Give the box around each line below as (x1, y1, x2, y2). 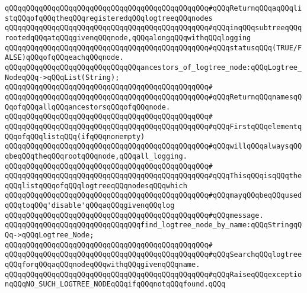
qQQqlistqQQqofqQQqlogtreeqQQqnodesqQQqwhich (5, 181, 187, 190)
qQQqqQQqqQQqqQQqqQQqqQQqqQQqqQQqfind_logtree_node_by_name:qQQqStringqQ (5, 221, 302, 230)
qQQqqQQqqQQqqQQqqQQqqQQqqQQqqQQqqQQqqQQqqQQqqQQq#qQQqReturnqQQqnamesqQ (5, 92, 302, 101)
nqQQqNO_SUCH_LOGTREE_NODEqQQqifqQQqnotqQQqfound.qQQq (5, 280, 226, 289)
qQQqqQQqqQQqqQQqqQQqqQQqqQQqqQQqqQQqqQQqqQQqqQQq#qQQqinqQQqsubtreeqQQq (5, 24, 302, 33)
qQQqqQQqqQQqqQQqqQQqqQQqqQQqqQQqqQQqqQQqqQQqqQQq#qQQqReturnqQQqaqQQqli (5, 4, 302, 12)
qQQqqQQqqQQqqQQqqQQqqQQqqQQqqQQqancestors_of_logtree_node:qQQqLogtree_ (5, 63, 302, 72)
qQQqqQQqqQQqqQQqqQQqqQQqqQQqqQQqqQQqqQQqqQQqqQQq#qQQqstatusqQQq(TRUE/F (5, 43, 302, 52)
